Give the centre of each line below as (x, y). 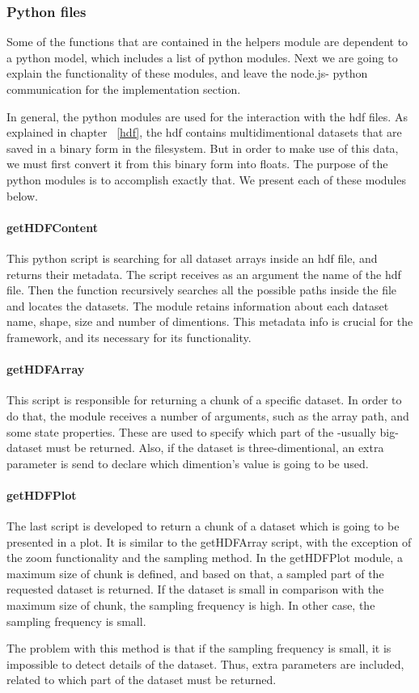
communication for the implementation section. (124, 89)
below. (22, 195)
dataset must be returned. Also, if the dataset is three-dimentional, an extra (195, 448)
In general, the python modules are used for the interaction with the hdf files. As (207, 116)
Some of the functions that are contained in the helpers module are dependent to (207, 42)
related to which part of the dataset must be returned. (142, 680)
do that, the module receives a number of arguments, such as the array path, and (208, 415)
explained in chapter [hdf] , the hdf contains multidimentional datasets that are (204, 132)
